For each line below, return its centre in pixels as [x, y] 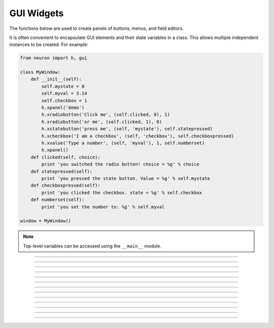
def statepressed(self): [62, 171]
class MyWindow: [40, 72]
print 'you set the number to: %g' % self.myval [103, 207]
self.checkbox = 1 [64, 100]
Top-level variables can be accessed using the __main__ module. [92, 246]
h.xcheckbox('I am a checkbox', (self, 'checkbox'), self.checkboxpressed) [138, 136]
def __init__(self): [56, 79]
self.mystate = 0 [63, 86]
